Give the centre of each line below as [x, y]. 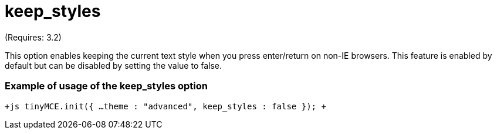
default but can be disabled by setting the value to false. [114, 65]
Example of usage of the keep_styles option [106, 86]
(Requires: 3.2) [33, 37]
